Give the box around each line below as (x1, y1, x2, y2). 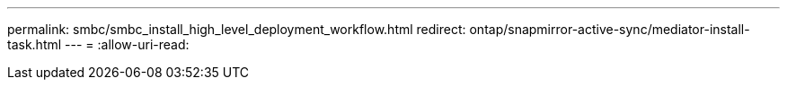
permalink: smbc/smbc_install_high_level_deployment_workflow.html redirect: (7, 22, 466, 37)
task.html (7, 37, 62, 52)
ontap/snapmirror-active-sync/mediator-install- (469, 22, 750, 37)
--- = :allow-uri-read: (65, 37, 190, 52)
